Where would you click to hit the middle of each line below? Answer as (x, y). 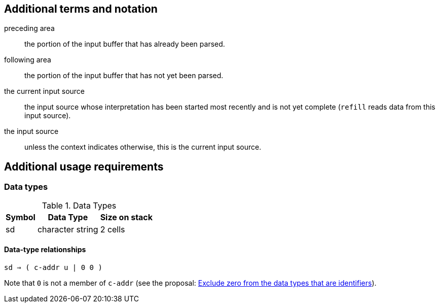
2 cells (113, 229)
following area (28, 60)
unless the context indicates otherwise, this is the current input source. (143, 147)
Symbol (21, 217)
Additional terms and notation (81, 9)
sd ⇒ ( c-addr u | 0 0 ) (53, 267)
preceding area (29, 28)
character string (68, 229)
